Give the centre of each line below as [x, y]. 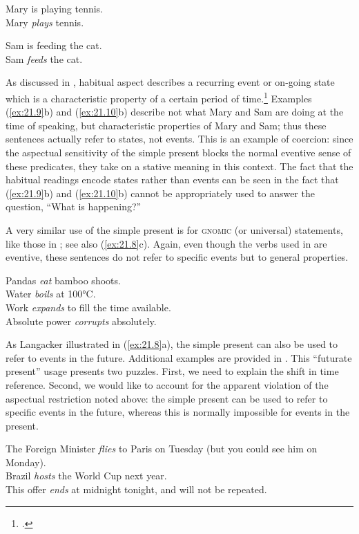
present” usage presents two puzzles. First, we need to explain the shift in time [172, 371]
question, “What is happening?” [74, 206]
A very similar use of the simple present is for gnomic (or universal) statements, [174, 229]
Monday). [26, 462]
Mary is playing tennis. [54, 8]
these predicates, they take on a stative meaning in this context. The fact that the [179, 166]
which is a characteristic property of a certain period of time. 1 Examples [159, 97]
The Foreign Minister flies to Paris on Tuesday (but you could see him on [162, 449]
